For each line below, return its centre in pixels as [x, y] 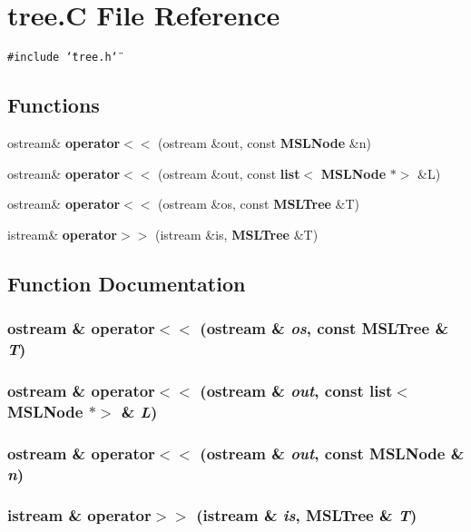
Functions [54, 105]
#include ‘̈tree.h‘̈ [63, 58]
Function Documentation [127, 283]
